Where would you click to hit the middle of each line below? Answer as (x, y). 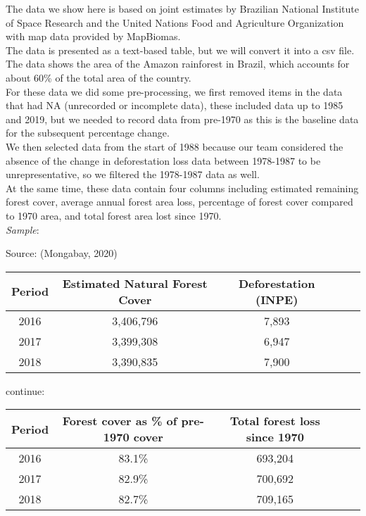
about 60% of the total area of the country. (99, 77)
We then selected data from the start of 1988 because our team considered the (175, 146)
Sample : (23, 229)
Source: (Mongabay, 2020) (62, 253)
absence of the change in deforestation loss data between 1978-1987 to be (163, 160)
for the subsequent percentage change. (88, 133)
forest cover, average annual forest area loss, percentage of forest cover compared (179, 202)
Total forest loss (275, 421)
